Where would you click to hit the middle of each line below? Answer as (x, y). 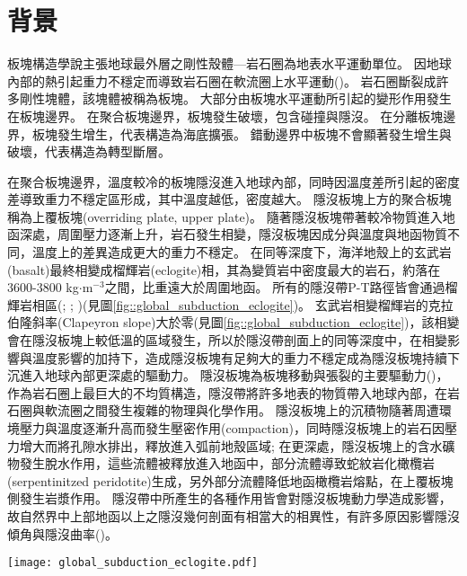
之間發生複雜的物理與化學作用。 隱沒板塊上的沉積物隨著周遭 (260, 410)
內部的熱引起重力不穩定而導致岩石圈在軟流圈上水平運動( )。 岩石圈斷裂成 (222, 80)
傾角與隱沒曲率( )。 (62, 533)
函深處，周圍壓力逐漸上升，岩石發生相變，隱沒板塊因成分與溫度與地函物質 (227, 234)
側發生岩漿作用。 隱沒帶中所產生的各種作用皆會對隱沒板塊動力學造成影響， (229, 498)
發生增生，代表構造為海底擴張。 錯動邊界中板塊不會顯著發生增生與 (254, 133)
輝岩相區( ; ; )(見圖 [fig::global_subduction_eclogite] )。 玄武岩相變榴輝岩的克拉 (230, 304)
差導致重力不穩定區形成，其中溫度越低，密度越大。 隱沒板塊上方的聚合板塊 (229, 199)
